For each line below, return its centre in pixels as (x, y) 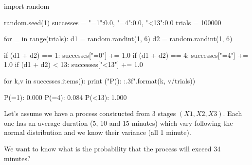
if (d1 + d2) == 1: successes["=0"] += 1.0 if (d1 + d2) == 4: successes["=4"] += (126, 55)
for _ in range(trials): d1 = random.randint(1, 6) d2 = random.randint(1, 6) (118, 39)
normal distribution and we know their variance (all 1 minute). (98, 132)
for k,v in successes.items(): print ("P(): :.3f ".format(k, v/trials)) (100, 80)
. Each (233, 113)
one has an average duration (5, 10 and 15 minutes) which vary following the (118, 123)
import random (27, 6)
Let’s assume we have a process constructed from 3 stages (90, 113)
